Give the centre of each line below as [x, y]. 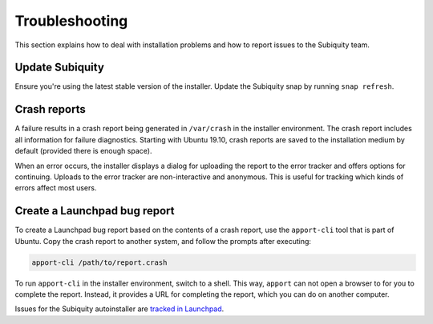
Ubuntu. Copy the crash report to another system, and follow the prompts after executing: [163, 241]
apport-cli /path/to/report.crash [99, 262]
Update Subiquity [59, 68]
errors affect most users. [56, 188]
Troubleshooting [71, 21]
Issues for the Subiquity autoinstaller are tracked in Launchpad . [119, 309]
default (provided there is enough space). [83, 151]
